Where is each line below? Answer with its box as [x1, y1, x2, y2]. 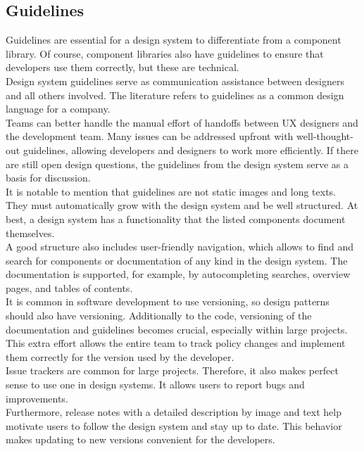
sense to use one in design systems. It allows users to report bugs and [6, 377, 305, 392]
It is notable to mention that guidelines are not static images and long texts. [6, 184, 337, 198]
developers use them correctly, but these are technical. [6, 60, 239, 75]
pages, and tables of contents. [6, 280, 133, 295]
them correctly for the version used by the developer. [6, 349, 234, 364]
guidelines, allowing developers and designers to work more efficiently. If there [23, 142, 358, 157]
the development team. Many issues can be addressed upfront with [6, 129, 294, 144]
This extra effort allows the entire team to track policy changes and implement [6, 336, 346, 350]
